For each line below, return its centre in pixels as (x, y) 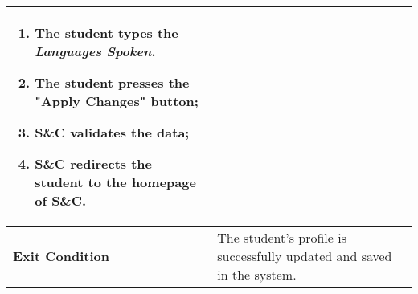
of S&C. (61, 200)
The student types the (107, 33)
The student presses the (112, 82)
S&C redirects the (94, 163)
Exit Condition (61, 256)
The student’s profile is (282, 237)
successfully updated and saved (305, 256)
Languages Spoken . (95, 51)
